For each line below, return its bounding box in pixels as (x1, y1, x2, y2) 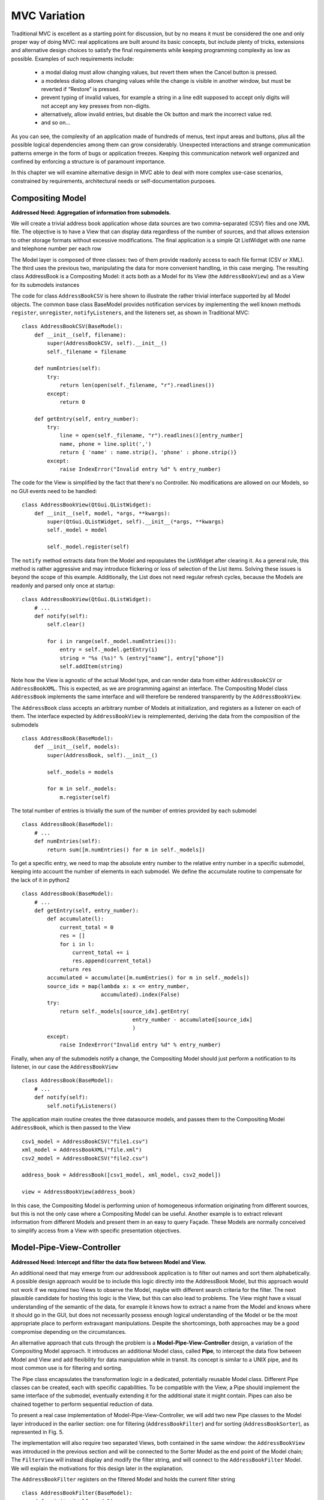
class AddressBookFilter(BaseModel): (22, 1490, 133, 1496)
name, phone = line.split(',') (59, 440, 152, 447)
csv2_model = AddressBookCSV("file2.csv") (22, 1155, 149, 1162)
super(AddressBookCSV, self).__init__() (47, 340, 167, 347)
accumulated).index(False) (100, 991, 180, 998)
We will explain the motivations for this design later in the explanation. (11, 1465, 184, 1472)
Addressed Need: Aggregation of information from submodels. (11, 209, 171, 216)
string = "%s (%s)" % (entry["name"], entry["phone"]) (59, 655, 224, 661)
